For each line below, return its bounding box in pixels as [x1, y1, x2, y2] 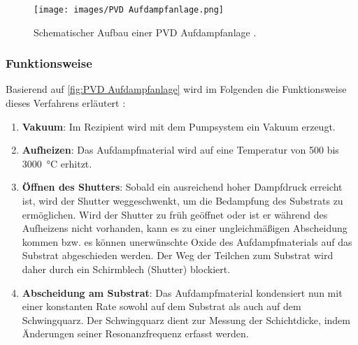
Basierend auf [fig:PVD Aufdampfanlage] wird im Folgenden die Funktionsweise [6, 82, 347, 96]
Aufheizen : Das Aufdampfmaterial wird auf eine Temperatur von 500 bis [22, 142, 339, 157]
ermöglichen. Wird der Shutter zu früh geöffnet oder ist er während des [22, 207, 328, 221]
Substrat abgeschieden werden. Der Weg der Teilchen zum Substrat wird [22, 248, 334, 263]
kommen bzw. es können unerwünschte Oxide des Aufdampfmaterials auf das [22, 234, 352, 249]
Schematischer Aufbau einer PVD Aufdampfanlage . [34, 24, 257, 39]
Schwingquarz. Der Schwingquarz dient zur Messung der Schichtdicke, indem [22, 312, 350, 327]
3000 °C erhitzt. [22, 156, 92, 170]
